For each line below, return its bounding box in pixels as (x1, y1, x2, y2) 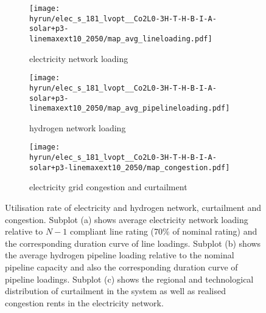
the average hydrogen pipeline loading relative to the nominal (5, 249, 234, 261)
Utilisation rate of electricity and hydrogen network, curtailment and (5, 201, 262, 213)
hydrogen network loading (29, 121, 126, 134)
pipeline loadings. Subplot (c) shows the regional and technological (5, 272, 254, 285)
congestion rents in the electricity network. (5, 296, 164, 309)
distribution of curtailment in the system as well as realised (5, 284, 226, 297)
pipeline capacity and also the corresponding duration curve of (5, 260, 238, 273)
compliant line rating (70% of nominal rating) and (69, 225, 257, 238)
